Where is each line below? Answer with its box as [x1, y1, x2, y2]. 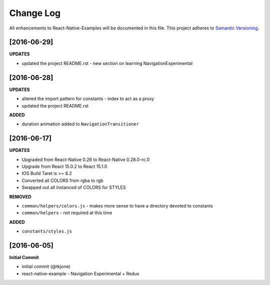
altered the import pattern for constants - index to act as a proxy [21, 95, 154, 102]
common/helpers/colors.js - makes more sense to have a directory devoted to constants [21, 202, 213, 208]
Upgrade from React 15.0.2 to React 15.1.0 [21, 163, 107, 169]
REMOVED [9, 193, 32, 199]
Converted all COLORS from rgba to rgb [21, 177, 103, 183]
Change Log [9, 7, 61, 18]
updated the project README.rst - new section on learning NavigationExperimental [21, 60, 192, 66]
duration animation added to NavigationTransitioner [21, 121, 139, 127]
